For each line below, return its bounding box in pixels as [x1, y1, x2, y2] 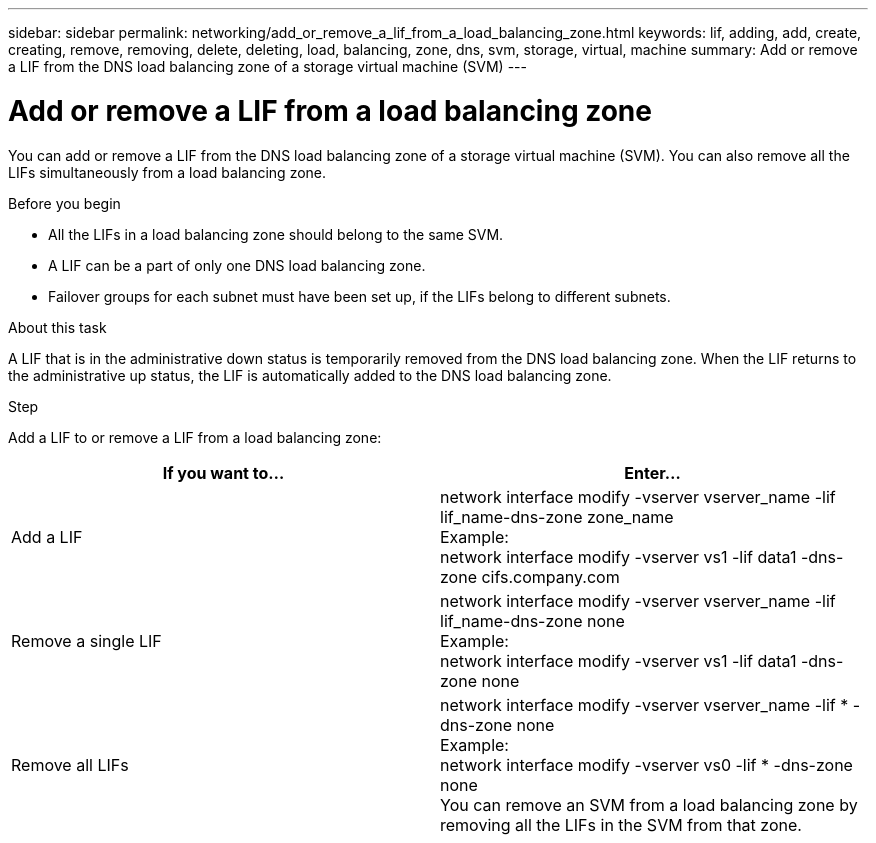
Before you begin [8, 194, 121, 212]
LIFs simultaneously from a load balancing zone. [8, 163, 327, 181]
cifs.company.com [481, 566, 620, 587]
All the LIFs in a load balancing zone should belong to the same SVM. [48, 225, 504, 243]
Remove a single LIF [11, 630, 162, 651]
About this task [8, 318, 107, 336]
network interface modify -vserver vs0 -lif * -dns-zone [440, 754, 853, 775]
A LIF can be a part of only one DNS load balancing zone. [48, 256, 426, 274]
